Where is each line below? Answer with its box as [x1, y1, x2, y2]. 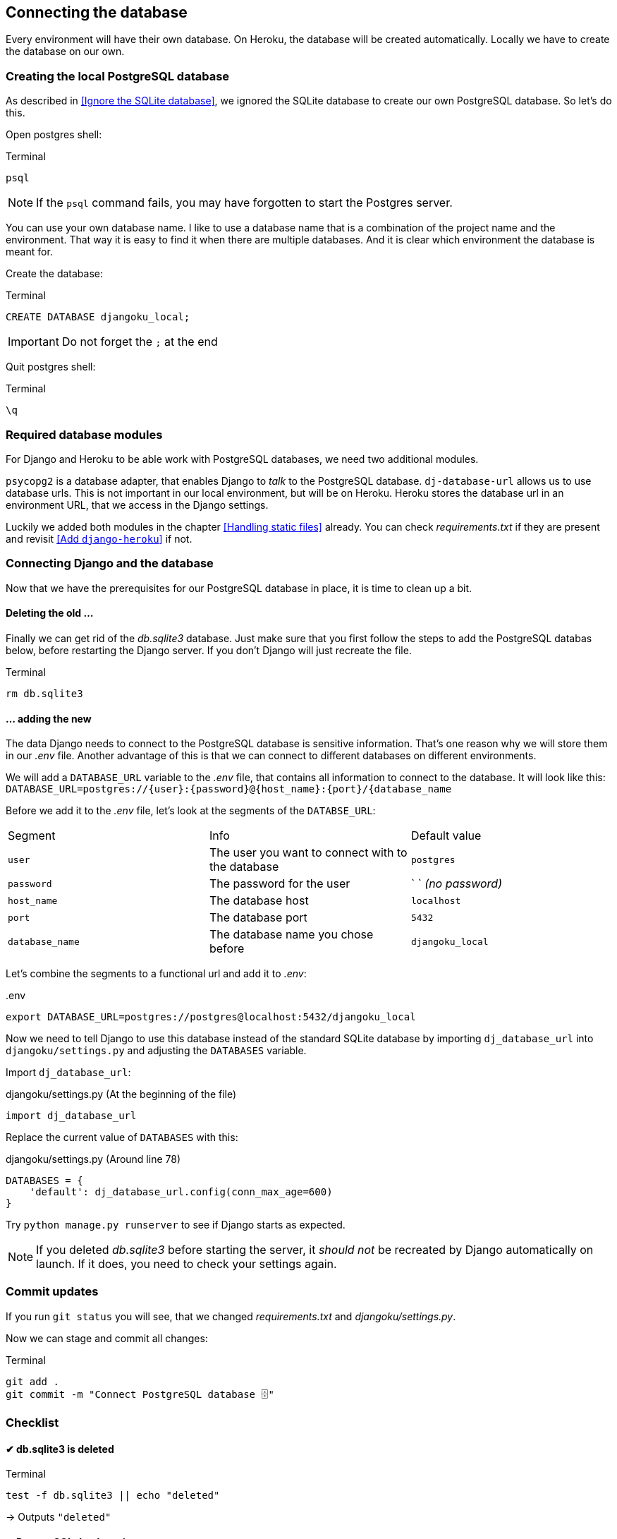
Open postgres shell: [6, 128, 102, 141]
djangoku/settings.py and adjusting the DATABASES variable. [6, 1044, 307, 1057]
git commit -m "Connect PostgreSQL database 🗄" [6, 1388, 274, 1400]
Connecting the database [6, 4, 188, 21]
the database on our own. [6, 45, 125, 58]
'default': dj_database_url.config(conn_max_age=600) [29, 1186, 333, 1198]
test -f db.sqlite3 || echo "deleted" [6, 1490, 220, 1502]
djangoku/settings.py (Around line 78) [6, 1153, 181, 1166]
